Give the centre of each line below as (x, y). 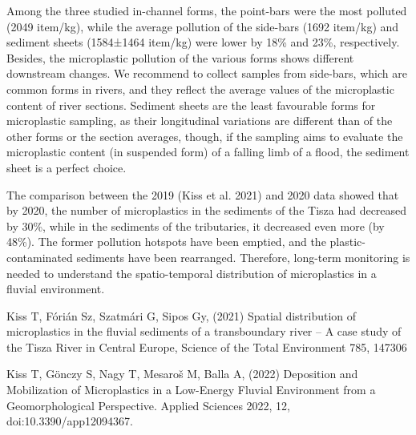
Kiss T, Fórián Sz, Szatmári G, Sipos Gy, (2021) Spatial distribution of (182, 315)
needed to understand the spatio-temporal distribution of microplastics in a (192, 273)
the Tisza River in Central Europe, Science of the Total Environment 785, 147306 (207, 346)
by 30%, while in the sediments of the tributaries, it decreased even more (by (196, 226)
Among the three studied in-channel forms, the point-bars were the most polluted (207, 10)
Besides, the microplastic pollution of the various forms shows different (180, 57)
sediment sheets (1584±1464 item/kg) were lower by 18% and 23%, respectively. (203, 42)
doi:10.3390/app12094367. (70, 421)
